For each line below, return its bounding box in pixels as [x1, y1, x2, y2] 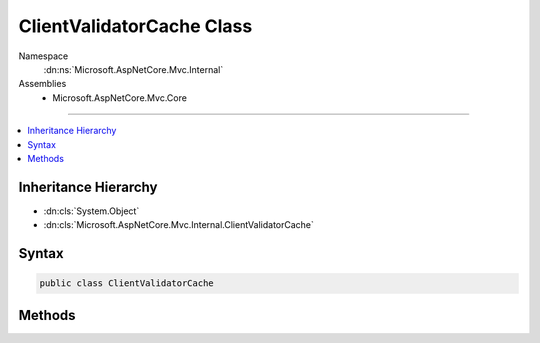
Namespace [18, 50, 69, 62]
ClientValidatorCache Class [18, 15, 253, 37]
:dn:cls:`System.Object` [43, 205, 140, 217]
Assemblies [18, 78, 67, 90]
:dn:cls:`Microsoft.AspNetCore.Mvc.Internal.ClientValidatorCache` [43, 219, 315, 231]
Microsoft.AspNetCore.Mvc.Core [52, 91, 187, 104]
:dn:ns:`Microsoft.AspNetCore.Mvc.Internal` [43, 63, 224, 75]
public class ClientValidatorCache [39, 278, 214, 289]
